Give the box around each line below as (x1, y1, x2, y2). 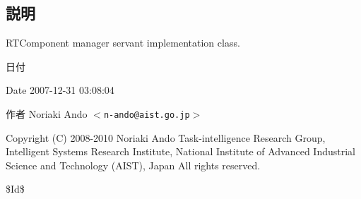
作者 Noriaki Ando (6, 106, 88, 121)
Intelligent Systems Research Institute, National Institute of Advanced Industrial (6, 144, 356, 159)
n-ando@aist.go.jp (103, 109, 190, 120)
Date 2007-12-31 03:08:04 (6, 83, 114, 97)
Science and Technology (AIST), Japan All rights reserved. (6, 157, 261, 172)
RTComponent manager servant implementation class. (6, 35, 240, 50)
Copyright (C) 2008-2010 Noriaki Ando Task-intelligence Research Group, (6, 130, 326, 145)
